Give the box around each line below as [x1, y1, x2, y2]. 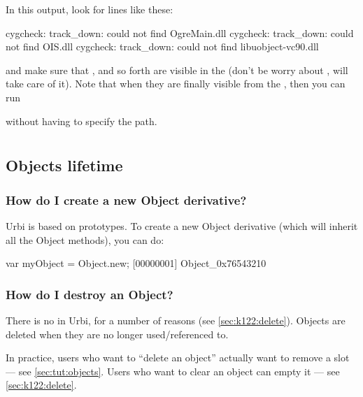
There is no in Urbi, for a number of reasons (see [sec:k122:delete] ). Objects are [6, 312, 346, 327]
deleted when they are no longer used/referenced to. [6, 326, 229, 341]
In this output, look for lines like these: [6, 2, 173, 16]
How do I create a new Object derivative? [6, 191, 247, 208]
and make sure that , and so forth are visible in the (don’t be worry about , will [6, 62, 348, 77]
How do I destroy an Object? [6, 285, 173, 303]
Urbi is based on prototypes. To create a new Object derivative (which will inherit [6, 218, 358, 233]
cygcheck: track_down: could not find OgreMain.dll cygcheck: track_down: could [6, 25, 354, 40]
